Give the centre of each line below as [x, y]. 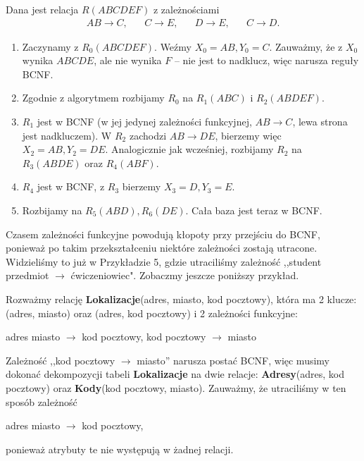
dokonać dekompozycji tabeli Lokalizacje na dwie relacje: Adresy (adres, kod [175, 374]
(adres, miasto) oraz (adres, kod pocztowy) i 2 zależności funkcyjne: [152, 313]
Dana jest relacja [42, 9]
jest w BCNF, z [71, 186]
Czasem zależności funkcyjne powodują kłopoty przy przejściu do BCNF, [163, 234]
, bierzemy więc [248, 135]
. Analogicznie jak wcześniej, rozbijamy [189, 149]
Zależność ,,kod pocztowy [61, 360]
